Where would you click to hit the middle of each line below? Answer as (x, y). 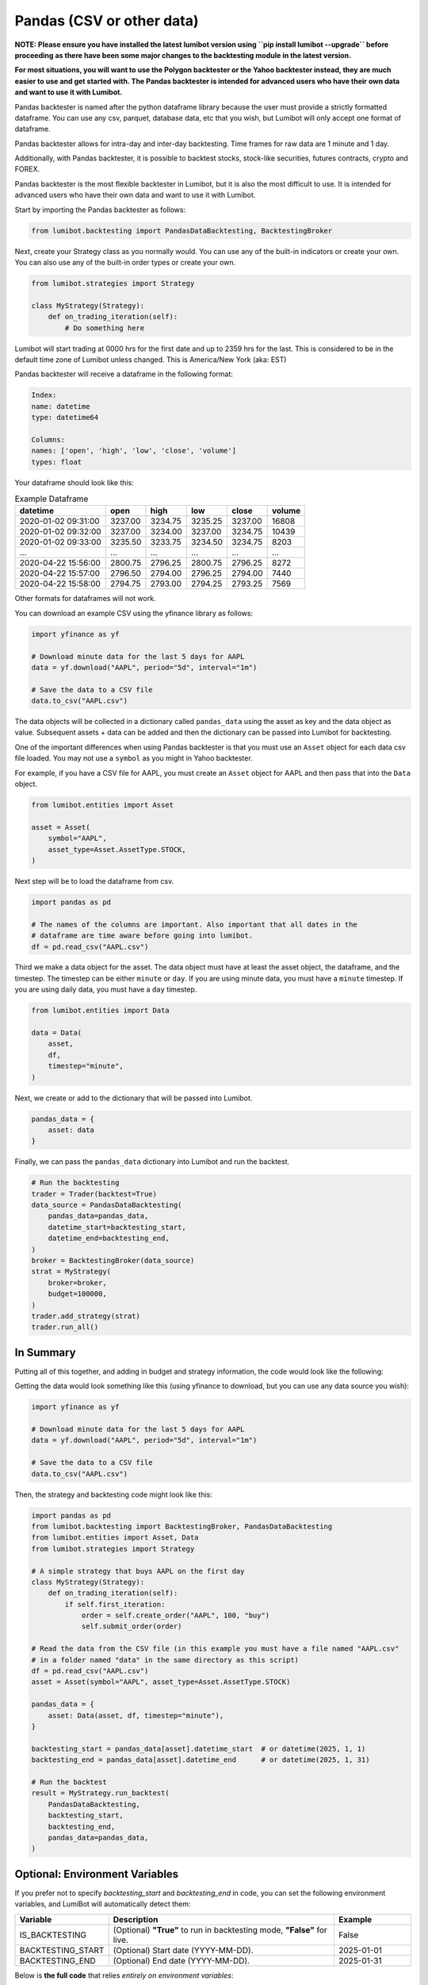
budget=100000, (77, 1294)
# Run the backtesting (75, 1183)
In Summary (45, 1353)
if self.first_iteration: (115, 1604)
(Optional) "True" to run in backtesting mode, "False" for (220, 1929)
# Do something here (105, 328)
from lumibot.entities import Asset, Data (115, 1538)
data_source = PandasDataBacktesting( (107, 1205)
